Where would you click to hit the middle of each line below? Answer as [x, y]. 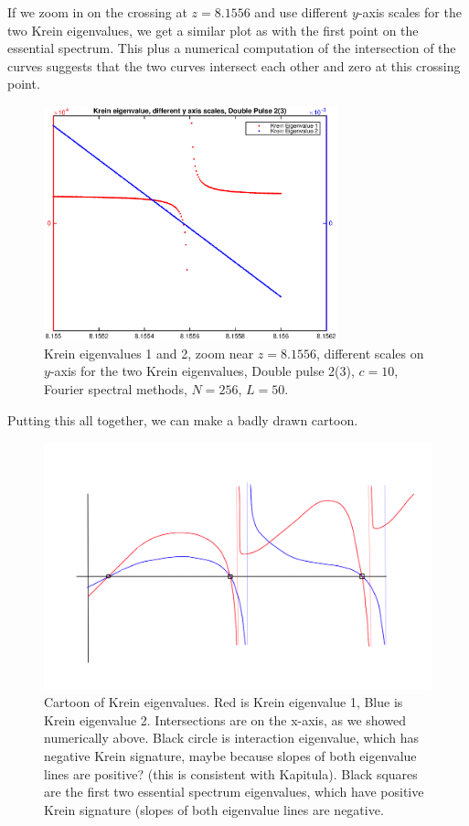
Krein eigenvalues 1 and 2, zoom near [149, 353]
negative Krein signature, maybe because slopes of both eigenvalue [230, 755]
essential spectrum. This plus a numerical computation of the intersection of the [232, 48]
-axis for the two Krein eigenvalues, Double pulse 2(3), [202, 371]
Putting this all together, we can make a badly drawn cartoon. [183, 419]
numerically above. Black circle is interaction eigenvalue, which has [231, 738]
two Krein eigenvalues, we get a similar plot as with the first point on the [213, 30]
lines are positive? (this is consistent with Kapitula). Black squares [231, 773]
